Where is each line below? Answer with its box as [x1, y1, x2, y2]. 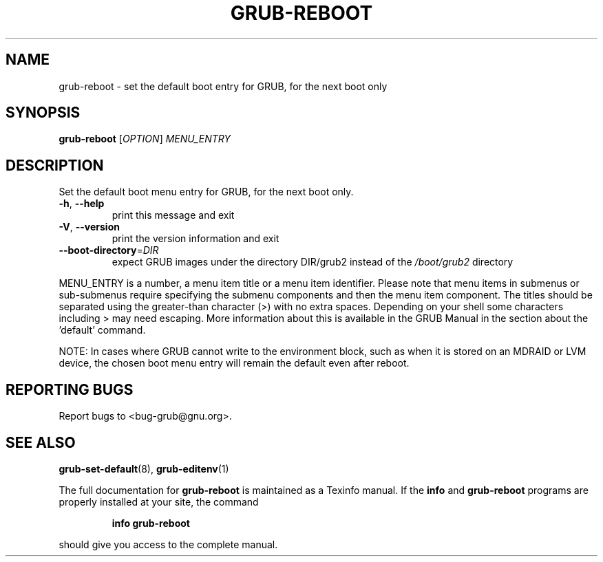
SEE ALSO [6, 433, 76, 451]
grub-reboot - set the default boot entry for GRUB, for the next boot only [59, 80, 388, 92]
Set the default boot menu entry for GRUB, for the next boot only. [59, 186, 354, 198]
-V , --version [59, 221, 120, 233]
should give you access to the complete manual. [59, 538, 278, 550]
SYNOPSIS [6, 104, 81, 122]
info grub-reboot [112, 517, 190, 529]
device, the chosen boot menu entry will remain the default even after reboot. [59, 357, 410, 369]
